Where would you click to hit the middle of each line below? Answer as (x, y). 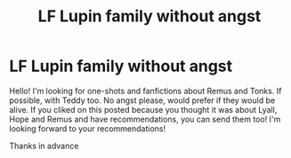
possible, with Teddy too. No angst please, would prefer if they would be (142, 100)
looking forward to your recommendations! (88, 128)
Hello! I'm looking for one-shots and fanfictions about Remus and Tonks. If (145, 91)
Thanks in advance (44, 146)
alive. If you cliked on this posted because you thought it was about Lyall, (143, 109)
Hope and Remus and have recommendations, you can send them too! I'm (145, 119)
